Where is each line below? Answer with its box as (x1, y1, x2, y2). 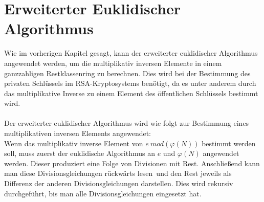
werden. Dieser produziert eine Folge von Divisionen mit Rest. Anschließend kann (4, 158, 260, 168)
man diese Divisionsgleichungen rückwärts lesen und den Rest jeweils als (4, 168, 232, 178)
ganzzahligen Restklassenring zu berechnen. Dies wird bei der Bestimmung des (4, 68, 251, 78)
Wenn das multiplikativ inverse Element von (4, 138, 143, 148)
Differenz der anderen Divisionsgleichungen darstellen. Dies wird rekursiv (4, 178, 233, 189)
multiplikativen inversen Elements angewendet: (4, 128, 151, 139)
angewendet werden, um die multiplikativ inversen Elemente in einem (4, 57, 222, 68)
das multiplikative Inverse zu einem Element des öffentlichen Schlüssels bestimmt (4, 87, 258, 98)
